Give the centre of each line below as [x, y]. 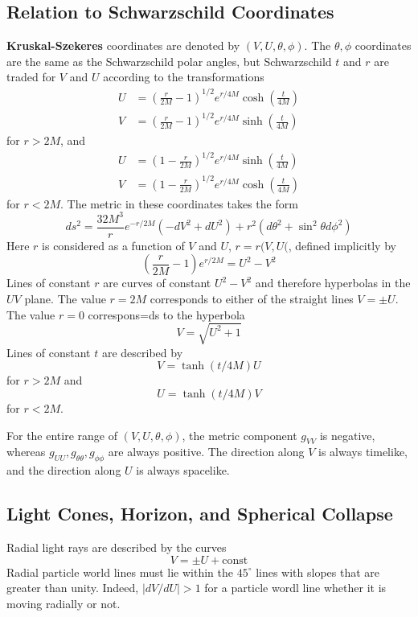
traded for [31, 77]
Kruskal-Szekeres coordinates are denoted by [123, 45]
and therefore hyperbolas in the [333, 283]
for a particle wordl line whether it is [295, 588]
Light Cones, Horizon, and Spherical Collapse [200, 514]
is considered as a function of [113, 245]
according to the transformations [184, 77]
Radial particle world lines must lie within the [120, 572]
